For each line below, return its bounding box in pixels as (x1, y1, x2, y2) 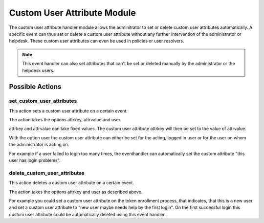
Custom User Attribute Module (9, 7, 136, 18)
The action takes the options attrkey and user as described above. (9, 189, 143, 195)
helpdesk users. (22, 67, 55, 73)
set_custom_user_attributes (9, 98, 77, 105)
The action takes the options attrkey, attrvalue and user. (9, 117, 122, 123)
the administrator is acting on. (9, 142, 69, 148)
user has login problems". (9, 157, 61, 163)
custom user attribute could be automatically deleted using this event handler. (9, 211, 166, 217)
